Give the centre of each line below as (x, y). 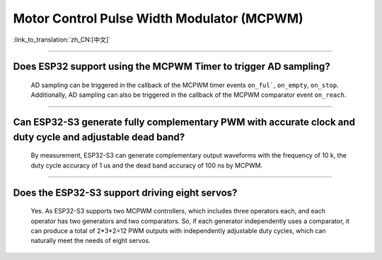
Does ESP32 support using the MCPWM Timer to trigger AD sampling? (172, 67)
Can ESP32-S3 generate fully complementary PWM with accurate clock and (184, 123)
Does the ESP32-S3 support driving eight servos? (125, 193)
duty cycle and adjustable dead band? (99, 137)
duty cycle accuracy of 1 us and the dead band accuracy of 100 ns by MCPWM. (147, 165)
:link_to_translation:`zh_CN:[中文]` (62, 40)
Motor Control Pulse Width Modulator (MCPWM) (158, 18)
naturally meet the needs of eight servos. (91, 241)
